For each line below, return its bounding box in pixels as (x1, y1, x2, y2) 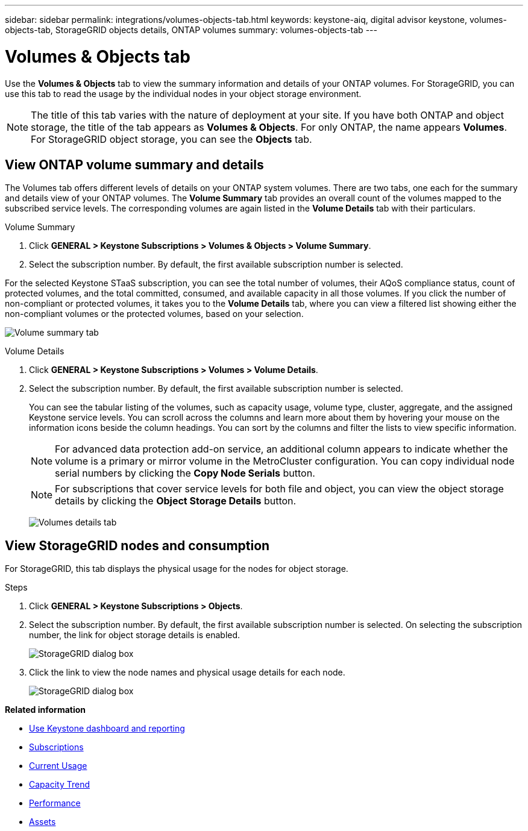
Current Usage (29, 760, 87, 771)
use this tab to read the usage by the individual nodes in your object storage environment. (5, 88, 362, 99)
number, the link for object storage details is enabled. (29, 630, 240, 641)
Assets (29, 817, 56, 827)
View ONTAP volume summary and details (5, 157, 264, 172)
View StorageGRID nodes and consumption (5, 538, 270, 553)
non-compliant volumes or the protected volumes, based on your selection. (5, 309, 304, 319)
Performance (29, 798, 81, 809)
